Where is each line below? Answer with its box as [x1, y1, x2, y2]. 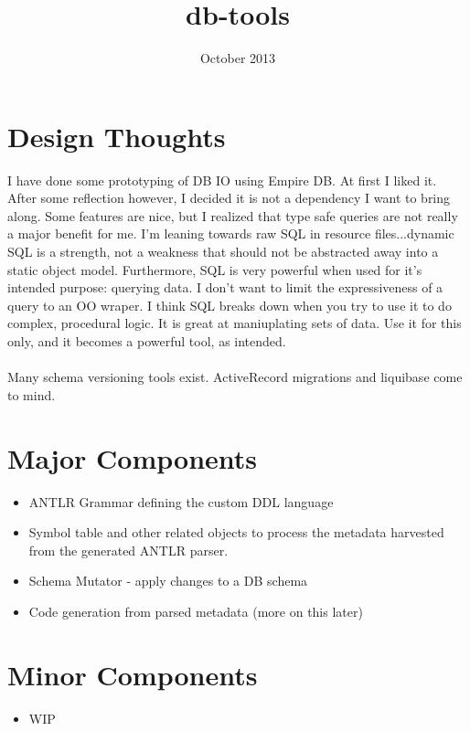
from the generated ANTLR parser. [28, 540, 229, 559]
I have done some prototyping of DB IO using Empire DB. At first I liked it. [7, 170, 437, 189]
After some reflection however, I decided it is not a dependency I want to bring [7, 188, 451, 207]
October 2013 [199, 48, 276, 68]
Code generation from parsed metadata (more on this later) [28, 601, 363, 620]
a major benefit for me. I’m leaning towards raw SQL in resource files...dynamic [7, 224, 454, 243]
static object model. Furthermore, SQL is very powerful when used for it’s [7, 260, 422, 279]
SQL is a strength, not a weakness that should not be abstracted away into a [7, 242, 439, 261]
